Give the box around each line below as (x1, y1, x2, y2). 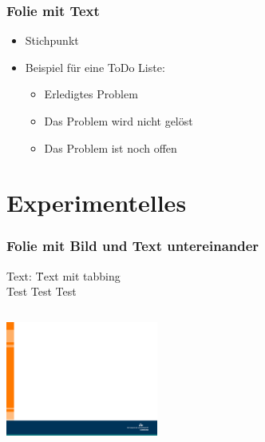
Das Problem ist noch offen (44, 139, 177, 156)
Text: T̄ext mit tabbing (6, 267, 121, 284)
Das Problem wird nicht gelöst (44, 113, 193, 129)
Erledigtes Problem (44, 86, 138, 102)
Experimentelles (6, 186, 187, 219)
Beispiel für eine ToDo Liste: (25, 58, 165, 75)
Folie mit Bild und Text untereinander (6, 236, 259, 256)
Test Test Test (6, 283, 77, 300)
